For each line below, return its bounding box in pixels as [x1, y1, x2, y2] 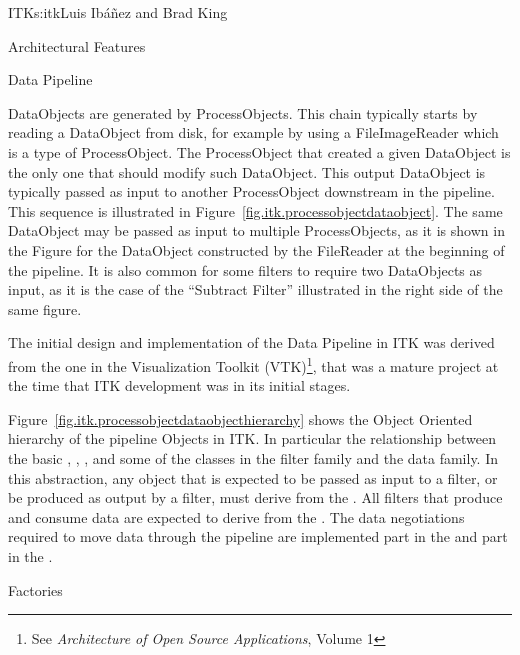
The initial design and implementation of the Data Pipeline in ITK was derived [8, 332, 495, 353]
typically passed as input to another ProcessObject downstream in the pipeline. [8, 181, 495, 202]
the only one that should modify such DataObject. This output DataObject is [8, 161, 486, 182]
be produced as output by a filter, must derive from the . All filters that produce [8, 487, 503, 508]
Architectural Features [8, 35, 146, 56]
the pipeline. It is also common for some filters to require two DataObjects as [8, 259, 483, 280]
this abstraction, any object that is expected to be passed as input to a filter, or [8, 467, 498, 488]
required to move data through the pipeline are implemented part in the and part [8, 526, 508, 547]
